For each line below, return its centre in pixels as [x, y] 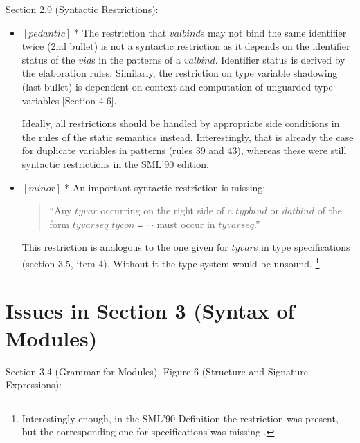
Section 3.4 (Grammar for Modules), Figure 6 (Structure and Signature [157, 371]
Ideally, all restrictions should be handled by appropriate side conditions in [181, 123]
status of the [48, 59]
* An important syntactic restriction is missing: [165, 187]
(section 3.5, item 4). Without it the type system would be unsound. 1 [171, 262]
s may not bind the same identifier [273, 32]
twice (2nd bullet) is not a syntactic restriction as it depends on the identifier [186, 46]
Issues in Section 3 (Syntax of [150, 311]
